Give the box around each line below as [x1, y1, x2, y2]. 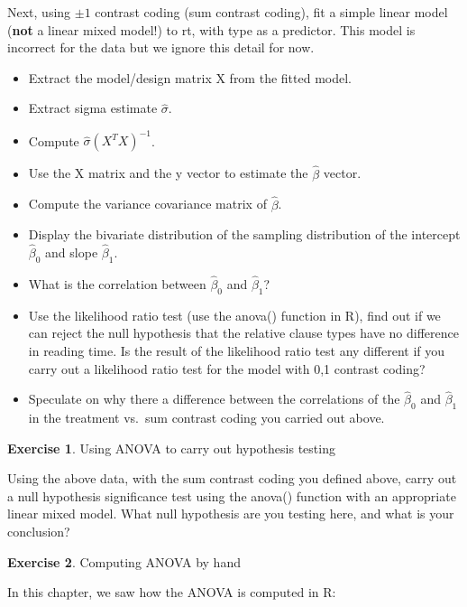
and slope [45, 242, 98, 261]
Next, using [7, 3, 71, 21]
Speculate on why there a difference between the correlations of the [28, 389, 400, 408]
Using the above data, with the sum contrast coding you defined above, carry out [7, 469, 457, 488]
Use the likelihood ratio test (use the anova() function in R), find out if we [28, 305, 441, 324]
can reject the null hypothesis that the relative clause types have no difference [28, 323, 459, 342]
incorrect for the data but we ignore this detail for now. [7, 38, 315, 57]
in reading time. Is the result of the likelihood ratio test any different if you [28, 341, 445, 360]
